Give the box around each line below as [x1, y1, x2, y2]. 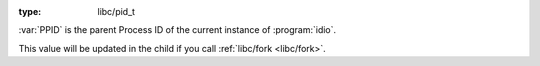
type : [18, 6, 42, 17]
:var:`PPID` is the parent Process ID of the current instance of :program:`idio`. [18, 24, 337, 36]
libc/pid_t [97, 6, 135, 17]
